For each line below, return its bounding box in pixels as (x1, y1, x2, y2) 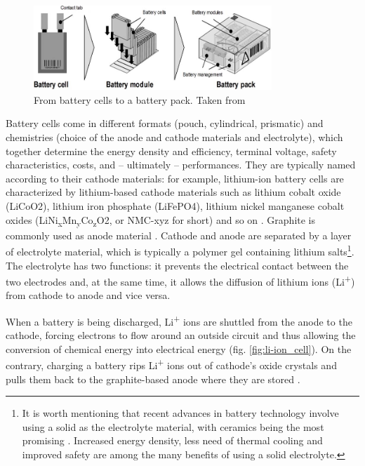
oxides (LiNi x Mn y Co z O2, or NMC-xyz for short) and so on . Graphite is (6, 212, 316, 229)
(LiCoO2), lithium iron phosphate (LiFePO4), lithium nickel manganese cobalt (6, 198, 345, 213)
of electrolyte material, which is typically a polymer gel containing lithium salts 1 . (6, 242, 354, 258)
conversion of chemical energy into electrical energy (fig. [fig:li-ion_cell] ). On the (6, 341, 352, 356)
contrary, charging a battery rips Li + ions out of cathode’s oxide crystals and (6, 356, 337, 373)
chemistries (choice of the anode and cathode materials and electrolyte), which (6, 129, 343, 144)
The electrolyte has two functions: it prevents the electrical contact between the (6, 258, 349, 272)
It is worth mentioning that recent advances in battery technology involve (22, 406, 339, 420)
